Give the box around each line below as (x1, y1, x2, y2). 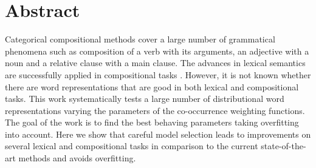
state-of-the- (261, 139, 306, 152)
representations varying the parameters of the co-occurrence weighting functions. (5, 104, 305, 116)
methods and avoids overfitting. (18, 152, 136, 164)
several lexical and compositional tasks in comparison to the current (5, 139, 258, 152)
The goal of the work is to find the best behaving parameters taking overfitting (5, 116, 299, 129)
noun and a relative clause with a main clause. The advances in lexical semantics (5, 56, 306, 69)
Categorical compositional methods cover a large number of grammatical (5, 33, 275, 45)
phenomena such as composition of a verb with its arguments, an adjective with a (5, 44, 309, 57)
